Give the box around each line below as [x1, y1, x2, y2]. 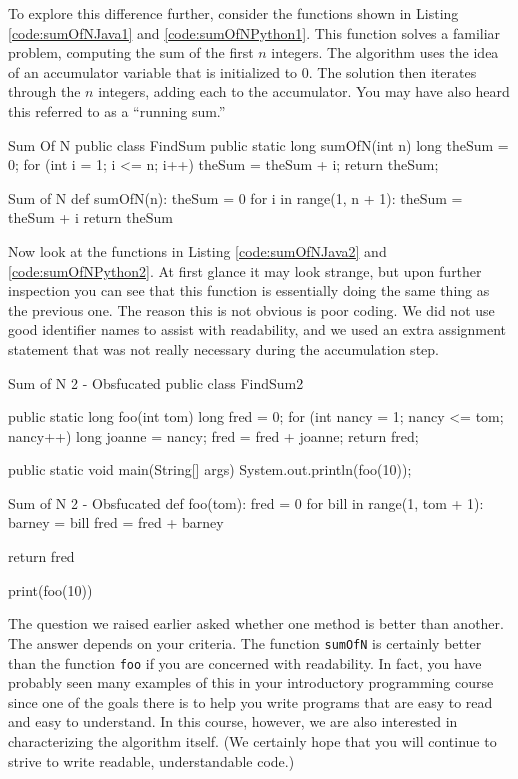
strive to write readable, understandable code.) [8, 750, 295, 771]
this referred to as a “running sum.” [8, 100, 226, 121]
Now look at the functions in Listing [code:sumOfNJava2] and [8, 240, 387, 261]
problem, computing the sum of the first [8, 42, 254, 63]
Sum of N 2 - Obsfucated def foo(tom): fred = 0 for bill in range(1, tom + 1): [8, 492, 484, 513]
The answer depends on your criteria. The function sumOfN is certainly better [8, 632, 482, 653]
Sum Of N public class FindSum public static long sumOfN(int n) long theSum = [8, 134, 509, 155]
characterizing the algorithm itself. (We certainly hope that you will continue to [8, 730, 497, 751]
